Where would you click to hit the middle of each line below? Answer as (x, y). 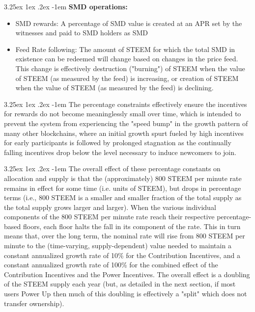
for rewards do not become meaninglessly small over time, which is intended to (123, 114)
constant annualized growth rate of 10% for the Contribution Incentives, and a (122, 255)
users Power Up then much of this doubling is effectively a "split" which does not (126, 294)
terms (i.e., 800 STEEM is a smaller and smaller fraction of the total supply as (123, 197)
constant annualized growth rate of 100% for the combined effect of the (111, 265)
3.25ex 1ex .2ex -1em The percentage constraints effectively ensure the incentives (126, 104)
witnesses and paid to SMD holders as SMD (82, 33)
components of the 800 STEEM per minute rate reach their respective (109, 217)
